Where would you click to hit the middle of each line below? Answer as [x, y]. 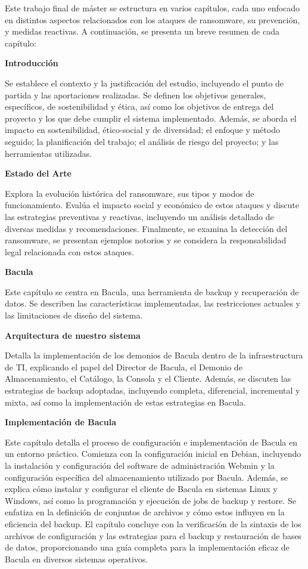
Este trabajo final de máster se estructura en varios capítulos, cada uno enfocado [153, 8]
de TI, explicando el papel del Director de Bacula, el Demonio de [124, 367]
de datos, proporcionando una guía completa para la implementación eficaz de [147, 547]
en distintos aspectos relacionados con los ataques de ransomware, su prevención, [153, 19]
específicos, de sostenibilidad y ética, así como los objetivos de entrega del [139, 106]
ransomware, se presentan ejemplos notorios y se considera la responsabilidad [146, 240]
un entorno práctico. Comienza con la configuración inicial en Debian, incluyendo [153, 454]
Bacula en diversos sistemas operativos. [77, 559]
